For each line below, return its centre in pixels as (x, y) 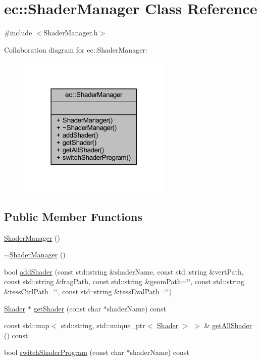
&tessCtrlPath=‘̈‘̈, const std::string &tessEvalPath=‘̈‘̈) (88, 291)
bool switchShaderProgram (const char (64, 352)
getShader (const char (67, 308)
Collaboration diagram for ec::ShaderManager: (76, 49)
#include (18, 33)
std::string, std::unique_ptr (103, 325)
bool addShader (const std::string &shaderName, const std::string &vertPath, (124, 271)
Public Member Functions (73, 216)
